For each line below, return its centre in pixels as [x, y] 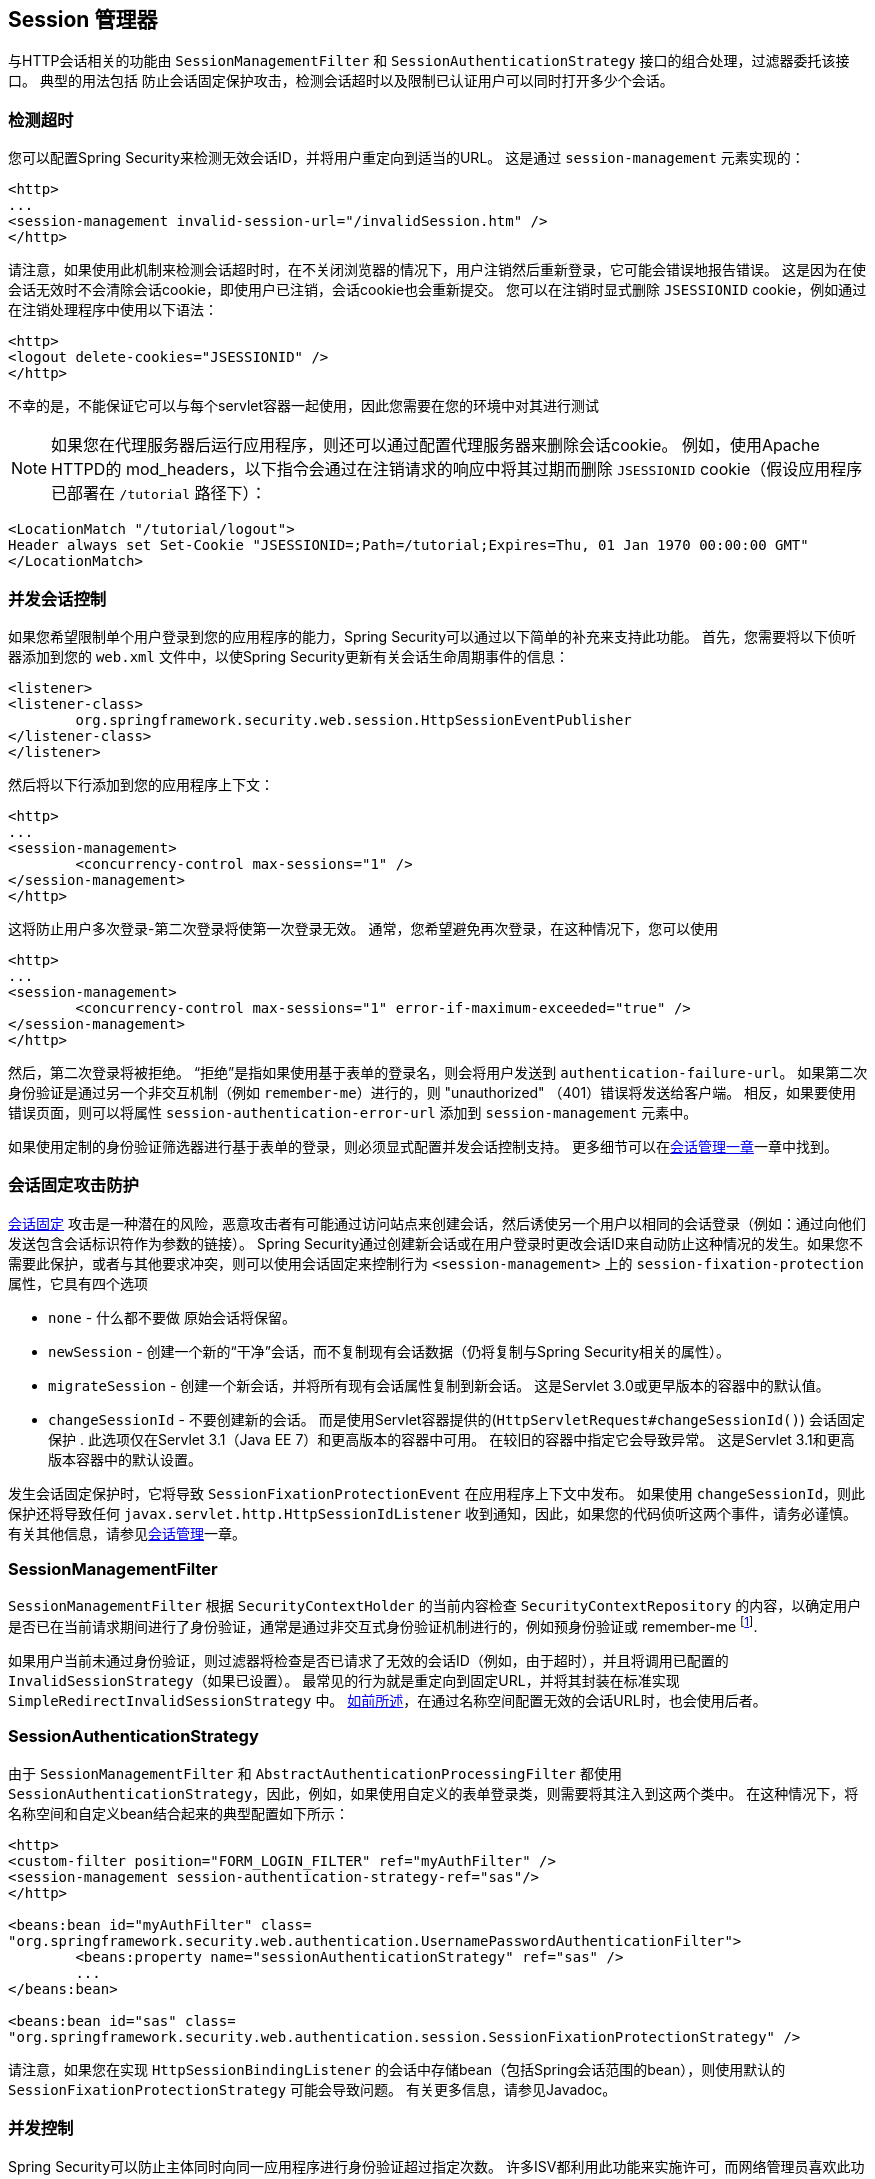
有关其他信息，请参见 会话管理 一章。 [127, 1533]
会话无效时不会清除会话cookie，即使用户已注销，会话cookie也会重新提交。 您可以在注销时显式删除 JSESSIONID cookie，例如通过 [437, 290]
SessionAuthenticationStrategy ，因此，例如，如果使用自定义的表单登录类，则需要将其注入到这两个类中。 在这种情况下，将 [433, 1793]
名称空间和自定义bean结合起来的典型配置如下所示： [179, 1813]
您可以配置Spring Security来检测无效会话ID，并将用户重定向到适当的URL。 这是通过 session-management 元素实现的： [406, 158]
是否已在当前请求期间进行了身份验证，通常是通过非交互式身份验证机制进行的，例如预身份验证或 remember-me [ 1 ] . [383, 1625]
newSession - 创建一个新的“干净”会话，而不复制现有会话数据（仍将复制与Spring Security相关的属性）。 [389, 1351]
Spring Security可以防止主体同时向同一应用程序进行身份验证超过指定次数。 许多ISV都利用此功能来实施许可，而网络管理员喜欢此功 [436, 2166]
